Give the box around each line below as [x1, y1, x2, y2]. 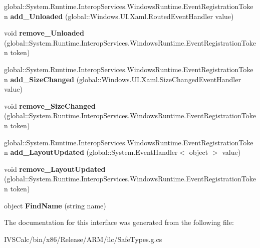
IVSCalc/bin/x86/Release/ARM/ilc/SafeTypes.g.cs [4, 233, 162, 244]
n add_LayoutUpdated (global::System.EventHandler [4, 147, 178, 157]
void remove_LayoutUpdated [4, 163, 106, 174]
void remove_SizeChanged [4, 100, 96, 111]
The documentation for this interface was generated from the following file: [4, 217, 234, 227]
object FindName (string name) [4, 200, 106, 210]
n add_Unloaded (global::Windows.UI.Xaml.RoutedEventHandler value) [4, 11, 234, 21]
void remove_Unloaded [4, 28, 84, 38]
